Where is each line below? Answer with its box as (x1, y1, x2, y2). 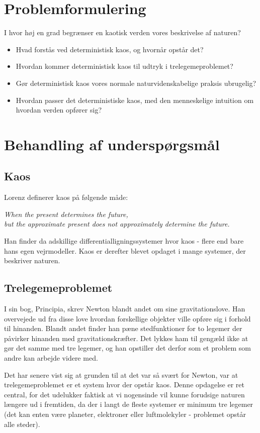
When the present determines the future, (4, 208, 128, 219)
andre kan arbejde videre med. (4, 353, 98, 363)
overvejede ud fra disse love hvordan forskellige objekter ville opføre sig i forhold (4, 313, 251, 323)
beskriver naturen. (4, 255, 60, 266)
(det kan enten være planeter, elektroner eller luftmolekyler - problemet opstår (4, 408, 246, 419)
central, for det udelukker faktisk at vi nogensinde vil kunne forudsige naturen (4, 389, 245, 399)
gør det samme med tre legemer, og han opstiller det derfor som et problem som (4, 343, 251, 353)
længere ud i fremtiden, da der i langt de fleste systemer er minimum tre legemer (4, 399, 253, 409)
